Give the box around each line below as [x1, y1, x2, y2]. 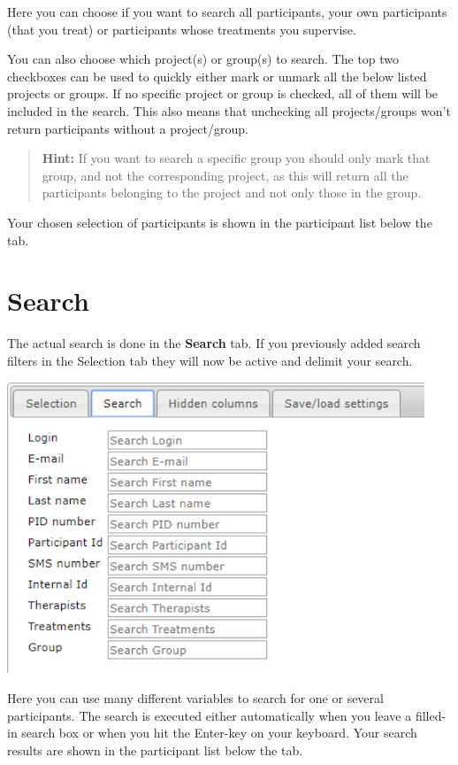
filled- [415, 706, 447, 724]
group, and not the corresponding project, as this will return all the [42, 166, 408, 184]
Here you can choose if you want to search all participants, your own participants [7, 3, 447, 20]
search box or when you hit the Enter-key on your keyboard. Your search [21, 723, 417, 742]
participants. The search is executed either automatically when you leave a [7, 706, 412, 724]
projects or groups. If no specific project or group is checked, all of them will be [7, 84, 439, 103]
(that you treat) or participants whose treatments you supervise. [7, 19, 356, 38]
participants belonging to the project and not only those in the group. [42, 183, 422, 202]
